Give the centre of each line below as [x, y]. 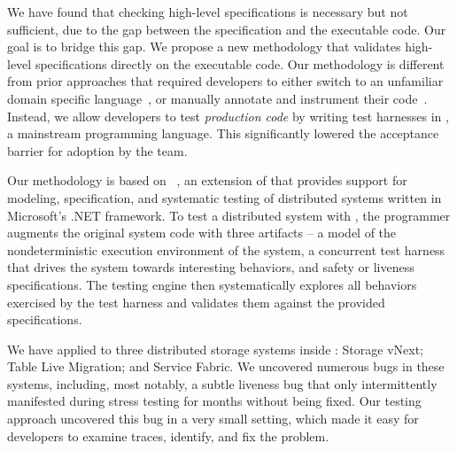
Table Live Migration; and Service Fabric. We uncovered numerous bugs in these [226, 366]
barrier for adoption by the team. [97, 150]
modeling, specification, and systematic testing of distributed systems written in [225, 197]
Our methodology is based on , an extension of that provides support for [207, 180]
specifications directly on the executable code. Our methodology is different [240, 63]
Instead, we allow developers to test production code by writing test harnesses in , [228, 116]
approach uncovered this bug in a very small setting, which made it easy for [213, 419]
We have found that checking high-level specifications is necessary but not [208, 12]
